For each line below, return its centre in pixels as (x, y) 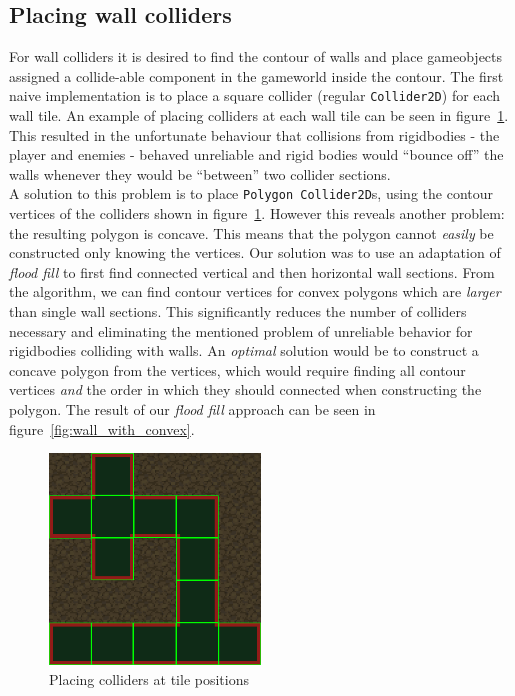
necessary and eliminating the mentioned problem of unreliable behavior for (241, 330)
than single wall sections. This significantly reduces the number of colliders (238, 311)
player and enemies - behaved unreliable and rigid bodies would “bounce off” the (256, 154)
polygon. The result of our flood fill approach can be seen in (192, 409)
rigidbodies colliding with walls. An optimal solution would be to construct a (244, 350)
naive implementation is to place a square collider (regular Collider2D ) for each (255, 95)
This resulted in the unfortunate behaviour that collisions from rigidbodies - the (254, 134)
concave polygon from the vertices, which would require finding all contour (237, 369)
